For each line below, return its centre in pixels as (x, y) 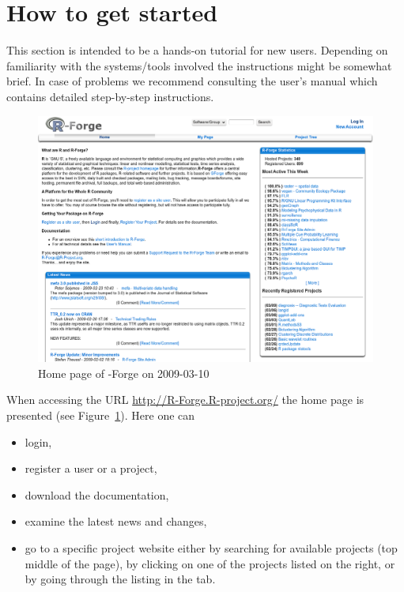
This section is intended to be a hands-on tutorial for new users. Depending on (197, 50)
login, (38, 441)
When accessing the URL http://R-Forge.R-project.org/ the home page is (185, 400)
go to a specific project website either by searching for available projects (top (211, 548)
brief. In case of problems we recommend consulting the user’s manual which (192, 81)
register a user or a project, (91, 468)
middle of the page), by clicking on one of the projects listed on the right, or (210, 563)
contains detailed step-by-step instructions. (110, 96)
